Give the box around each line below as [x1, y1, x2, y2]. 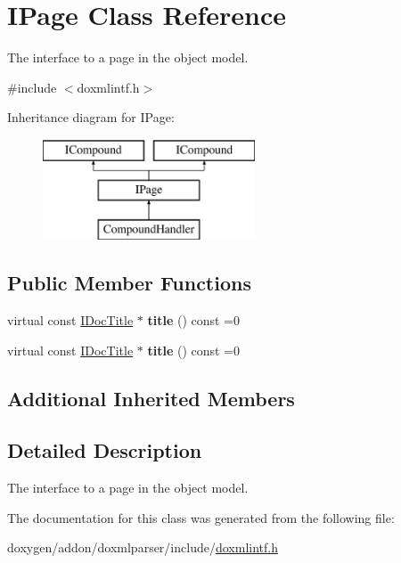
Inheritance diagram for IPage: [7, 108, 175, 126]
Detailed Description [7, 437, 202, 464]
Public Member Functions [7, 269, 251, 297]
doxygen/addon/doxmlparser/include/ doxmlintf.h [7, 538, 278, 557]
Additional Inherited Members [7, 384, 295, 412]
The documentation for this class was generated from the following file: [7, 508, 395, 526]
